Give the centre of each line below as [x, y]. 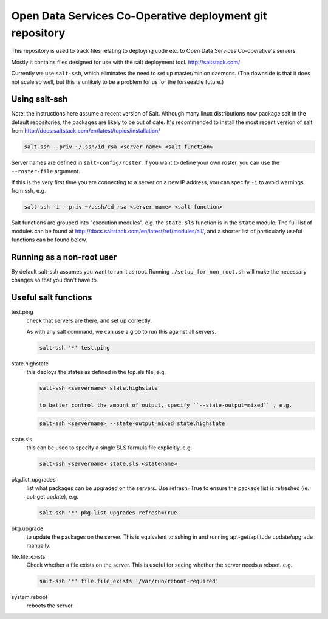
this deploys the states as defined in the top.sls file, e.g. [96, 372]
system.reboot [29, 597]
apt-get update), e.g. [53, 496]
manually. [39, 545]
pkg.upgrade [27, 528]
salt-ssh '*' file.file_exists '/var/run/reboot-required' [129, 581]
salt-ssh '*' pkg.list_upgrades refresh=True [108, 513]
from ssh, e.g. [29, 191]
